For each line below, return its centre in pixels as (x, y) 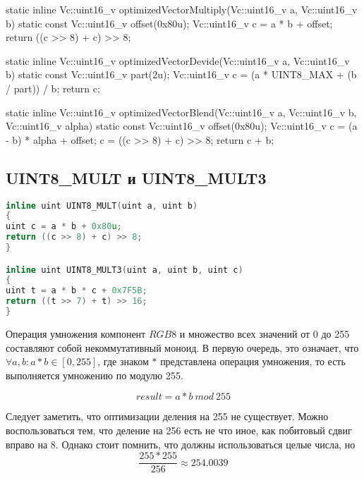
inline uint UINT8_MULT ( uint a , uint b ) (102, 206)
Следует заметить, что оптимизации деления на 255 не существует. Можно (167, 416)
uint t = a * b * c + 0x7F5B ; (77, 291)
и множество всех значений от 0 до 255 (265, 333)
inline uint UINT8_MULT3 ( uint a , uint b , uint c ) (125, 270)
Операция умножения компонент (76, 333)
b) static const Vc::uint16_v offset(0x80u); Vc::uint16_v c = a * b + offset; (169, 23)
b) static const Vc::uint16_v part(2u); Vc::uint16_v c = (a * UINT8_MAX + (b (181, 74)
